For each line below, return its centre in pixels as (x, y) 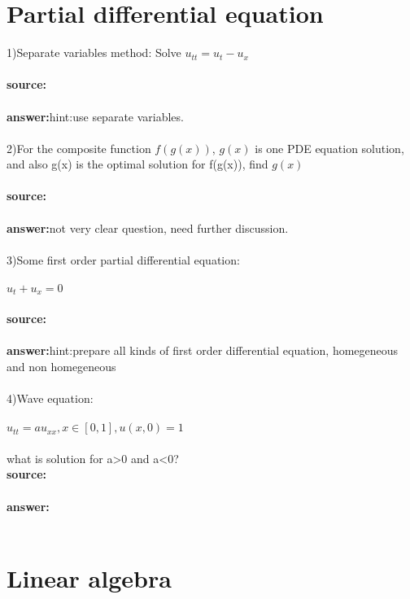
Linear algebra (89, 577)
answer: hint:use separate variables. (95, 116)
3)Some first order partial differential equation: (123, 259)
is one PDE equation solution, (329, 148)
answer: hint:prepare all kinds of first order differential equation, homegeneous (203, 350)
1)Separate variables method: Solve (94, 52)
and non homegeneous (61, 366)
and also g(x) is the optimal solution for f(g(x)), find (137, 164)
